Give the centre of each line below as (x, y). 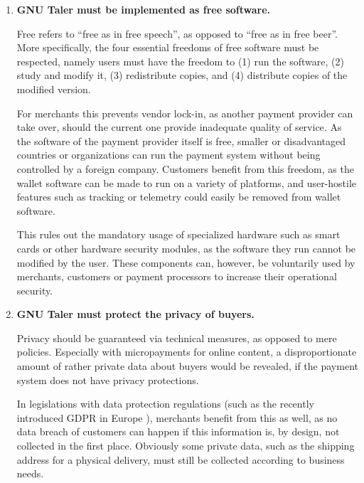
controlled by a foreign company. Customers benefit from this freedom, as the (185, 168)
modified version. (54, 89)
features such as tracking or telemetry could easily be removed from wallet (179, 197)
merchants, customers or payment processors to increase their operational (177, 276)
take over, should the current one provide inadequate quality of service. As (179, 127)
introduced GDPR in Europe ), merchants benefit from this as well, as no (177, 417)
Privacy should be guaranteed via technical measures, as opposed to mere (177, 338)
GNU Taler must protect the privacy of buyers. (135, 314)
